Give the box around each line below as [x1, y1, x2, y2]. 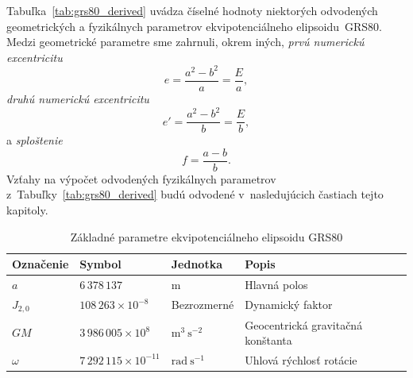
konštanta [245, 332, 292, 349]
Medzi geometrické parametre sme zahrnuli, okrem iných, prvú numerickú [6, 33, 365, 50]
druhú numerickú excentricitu [6, 90, 149, 106]
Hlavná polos [245, 276, 308, 292]
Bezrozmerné [171, 296, 234, 313]
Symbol [79, 256, 122, 272]
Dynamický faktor [245, 296, 333, 313]
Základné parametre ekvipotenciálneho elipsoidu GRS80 [70, 228, 343, 245]
